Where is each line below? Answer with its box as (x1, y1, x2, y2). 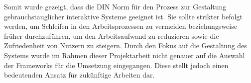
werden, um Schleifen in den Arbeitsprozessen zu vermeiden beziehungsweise (4, 21, 237, 31)
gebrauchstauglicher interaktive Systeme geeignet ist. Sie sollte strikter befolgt (4, 11, 243, 21)
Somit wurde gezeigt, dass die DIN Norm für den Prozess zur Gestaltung (4, 1, 227, 11)
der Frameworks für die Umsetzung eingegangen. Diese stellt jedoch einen (4, 60, 229, 70)
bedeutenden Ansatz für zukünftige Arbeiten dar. (4, 70, 155, 80)
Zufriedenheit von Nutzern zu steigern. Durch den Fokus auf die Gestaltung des (4, 40, 247, 51)
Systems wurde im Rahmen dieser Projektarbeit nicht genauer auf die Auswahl (4, 50, 245, 60)
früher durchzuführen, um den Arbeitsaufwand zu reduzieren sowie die (4, 30, 219, 41)
